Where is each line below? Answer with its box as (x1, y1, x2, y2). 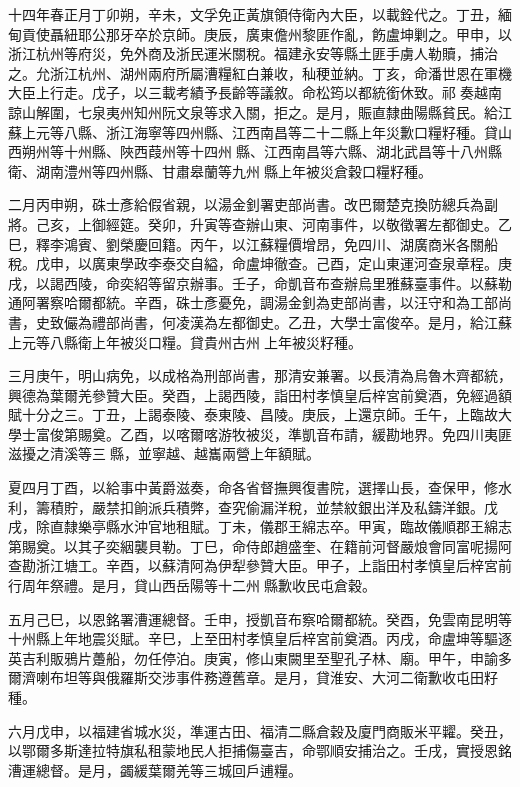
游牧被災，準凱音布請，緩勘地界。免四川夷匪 (217, 423, 512, 444)
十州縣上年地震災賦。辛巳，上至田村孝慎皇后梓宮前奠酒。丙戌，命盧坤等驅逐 (8, 628, 512, 649)
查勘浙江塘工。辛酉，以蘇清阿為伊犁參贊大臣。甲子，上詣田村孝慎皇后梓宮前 (8, 555, 512, 576)
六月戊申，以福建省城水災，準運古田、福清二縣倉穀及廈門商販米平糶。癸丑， (8, 720, 512, 741)
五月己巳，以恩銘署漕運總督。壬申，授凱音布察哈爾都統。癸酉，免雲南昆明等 (8, 608, 512, 629)
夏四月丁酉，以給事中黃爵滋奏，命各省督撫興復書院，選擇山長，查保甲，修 (8, 477, 498, 498)
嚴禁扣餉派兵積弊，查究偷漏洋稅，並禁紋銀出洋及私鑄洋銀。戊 (91, 496, 498, 517)
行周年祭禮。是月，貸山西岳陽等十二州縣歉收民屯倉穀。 (8, 575, 376, 596)
